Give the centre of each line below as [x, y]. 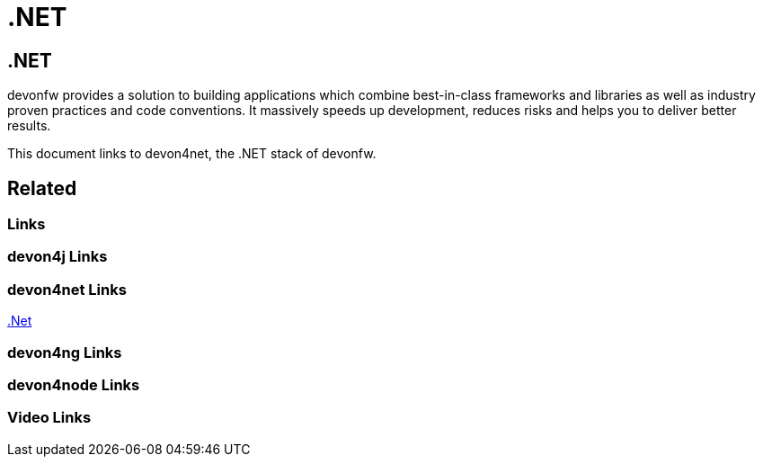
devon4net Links [67, 289]
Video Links [49, 418]
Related [42, 188]
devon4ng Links [65, 352]
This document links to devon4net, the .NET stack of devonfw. [192, 154]
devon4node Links [74, 384]
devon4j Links [58, 257]
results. [29, 126]
